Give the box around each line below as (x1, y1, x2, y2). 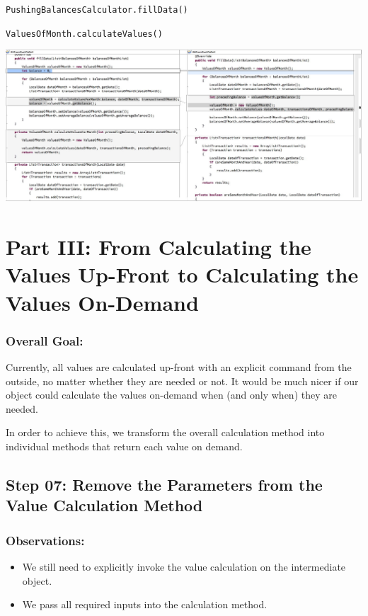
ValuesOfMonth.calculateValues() (6, 28, 163, 39)
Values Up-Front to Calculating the (6, 260, 359, 289)
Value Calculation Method (6, 494, 203, 516)
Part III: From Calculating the (6, 232, 311, 261)
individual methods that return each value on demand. (6, 438, 243, 453)
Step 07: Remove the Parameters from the (6, 473, 323, 495)
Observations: (6, 531, 85, 549)
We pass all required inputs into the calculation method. (22, 597, 268, 612)
